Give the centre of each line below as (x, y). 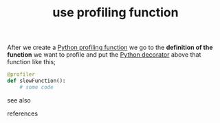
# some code (36, 87)
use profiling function (115, 13)
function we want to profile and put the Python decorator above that (104, 55)
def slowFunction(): (37, 81)
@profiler (21, 74)
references (23, 113)
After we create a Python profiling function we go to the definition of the (110, 47)
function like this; (32, 62)
